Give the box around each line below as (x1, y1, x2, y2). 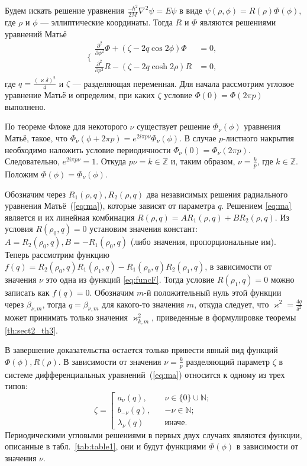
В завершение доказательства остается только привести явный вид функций (5, 344, 278, 356)
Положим (5, 168, 38, 180)
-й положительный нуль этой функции (144, 286, 282, 298)
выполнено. (5, 100, 46, 112)
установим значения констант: (89, 222, 198, 235)
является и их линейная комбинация (5, 211, 135, 223)
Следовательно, (5, 155, 60, 167)
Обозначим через (5, 187, 66, 200)
